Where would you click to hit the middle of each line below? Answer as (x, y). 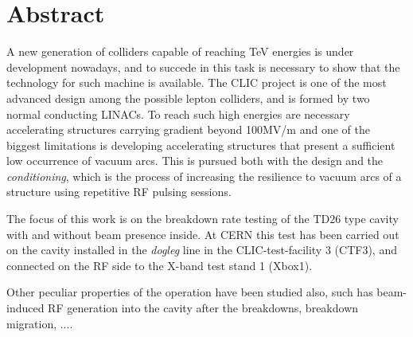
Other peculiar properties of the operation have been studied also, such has (190, 292)
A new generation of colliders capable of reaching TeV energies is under (180, 51)
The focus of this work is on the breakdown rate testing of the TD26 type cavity (203, 219)
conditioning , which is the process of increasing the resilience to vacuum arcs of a (204, 176)
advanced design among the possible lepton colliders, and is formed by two (188, 98)
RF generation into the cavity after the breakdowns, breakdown (203, 308)
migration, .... (40, 323)
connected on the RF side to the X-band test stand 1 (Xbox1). (160, 265)
